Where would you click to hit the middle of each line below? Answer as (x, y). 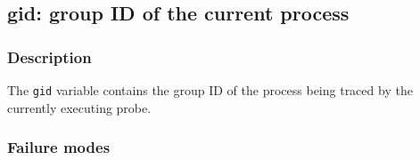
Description (49, 56)
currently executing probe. (79, 107)
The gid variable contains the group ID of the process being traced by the (210, 90)
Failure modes (59, 147)
